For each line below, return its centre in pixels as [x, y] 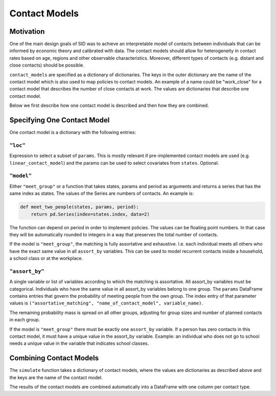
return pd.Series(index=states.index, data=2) [90, 214]
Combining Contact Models [54, 358]
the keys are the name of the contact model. [56, 377]
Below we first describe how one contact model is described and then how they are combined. [109, 105]
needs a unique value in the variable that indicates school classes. [79, 343]
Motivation [27, 31]
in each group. [25, 320]
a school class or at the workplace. [46, 258]
